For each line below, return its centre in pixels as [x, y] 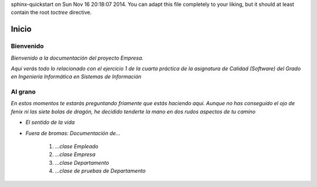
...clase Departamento [82, 162]
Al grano [23, 92]
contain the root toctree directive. [51, 12]
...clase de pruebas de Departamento [100, 171]
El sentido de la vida [50, 122]
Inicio [21, 29]
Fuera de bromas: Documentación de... [73, 133]
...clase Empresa [75, 154]
